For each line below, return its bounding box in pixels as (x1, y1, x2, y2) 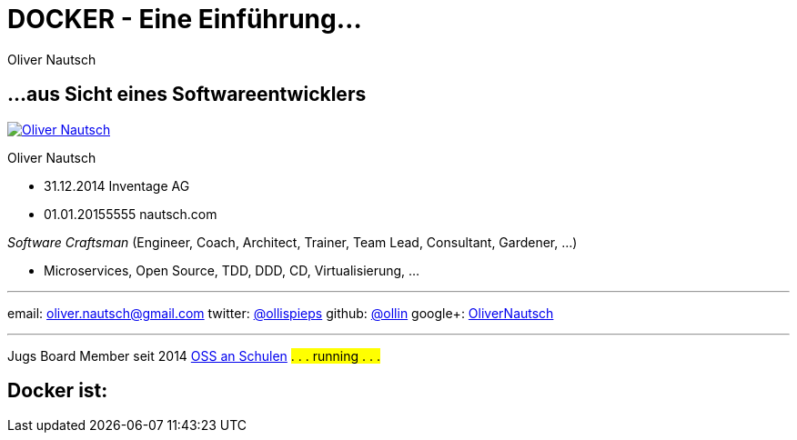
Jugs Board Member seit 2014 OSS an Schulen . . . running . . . (7, 347, 380, 364)
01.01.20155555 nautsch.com (44, 205, 217, 222)
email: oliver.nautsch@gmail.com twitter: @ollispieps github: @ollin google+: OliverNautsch (7, 305, 554, 321)
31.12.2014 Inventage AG (44, 177, 190, 194)
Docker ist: (7, 379, 108, 403)
